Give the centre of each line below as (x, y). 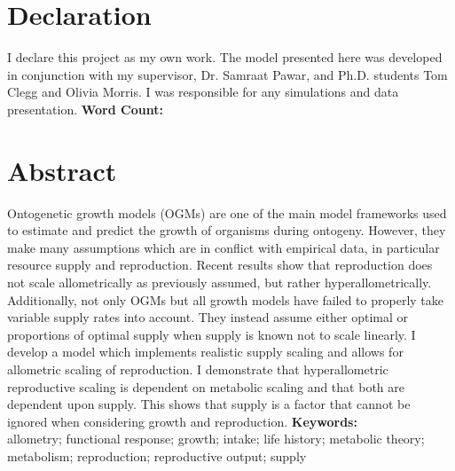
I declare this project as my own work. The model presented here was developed (225, 57)
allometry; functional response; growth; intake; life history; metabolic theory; (216, 439)
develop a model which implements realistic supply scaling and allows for (205, 352)
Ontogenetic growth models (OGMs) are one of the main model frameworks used (227, 212)
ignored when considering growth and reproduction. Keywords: (182, 421)
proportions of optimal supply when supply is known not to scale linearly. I (212, 334)
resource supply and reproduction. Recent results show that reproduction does (220, 265)
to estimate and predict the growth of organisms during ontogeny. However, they (227, 230)
